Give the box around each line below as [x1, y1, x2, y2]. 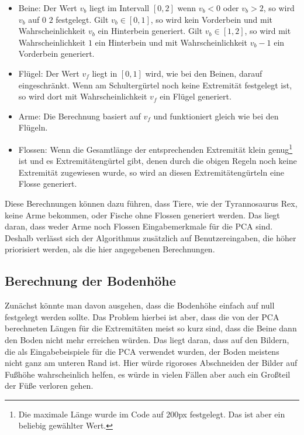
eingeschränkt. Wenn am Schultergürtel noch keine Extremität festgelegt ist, [18, 78, 292, 91]
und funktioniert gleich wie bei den [153, 109, 279, 122]
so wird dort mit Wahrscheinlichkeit [18, 90, 147, 102]
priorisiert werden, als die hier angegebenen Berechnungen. [5, 243, 215, 255]
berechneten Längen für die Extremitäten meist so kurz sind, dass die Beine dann [5, 322, 297, 334]
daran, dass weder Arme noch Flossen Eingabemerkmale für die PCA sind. [5, 220, 273, 232]
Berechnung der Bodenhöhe [5, 272, 176, 290]
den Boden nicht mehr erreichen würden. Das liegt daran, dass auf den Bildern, [5, 333, 289, 345]
